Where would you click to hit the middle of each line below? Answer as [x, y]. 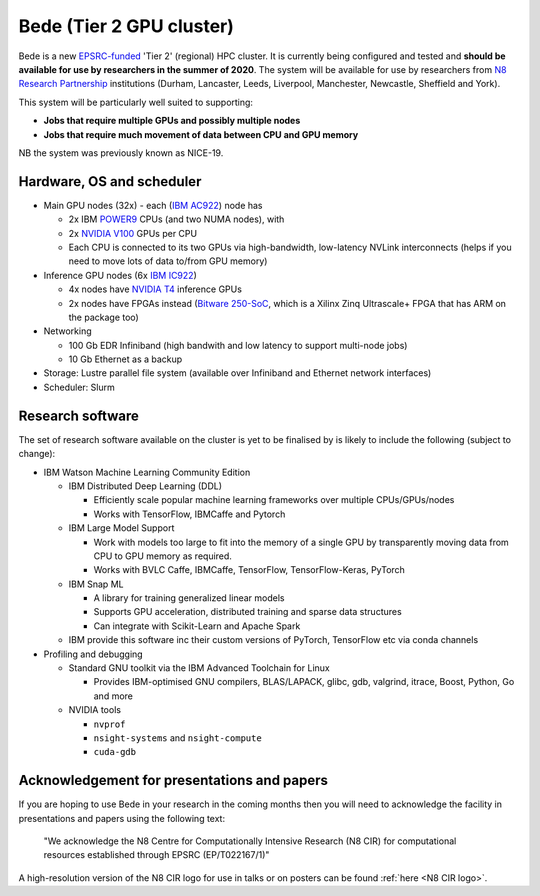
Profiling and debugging [93, 654]
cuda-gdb [115, 752]
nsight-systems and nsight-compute [177, 737]
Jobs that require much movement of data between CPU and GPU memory [201, 134]
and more [113, 696]
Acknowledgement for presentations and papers [173, 780]
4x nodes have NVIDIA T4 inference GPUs [155, 289]
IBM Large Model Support [121, 528]
